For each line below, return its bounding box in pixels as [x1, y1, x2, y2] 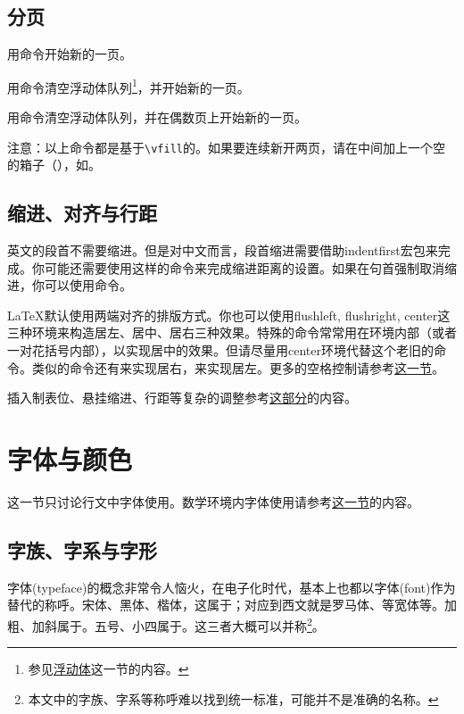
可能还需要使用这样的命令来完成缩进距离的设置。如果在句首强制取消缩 [44, 258, 457, 277]
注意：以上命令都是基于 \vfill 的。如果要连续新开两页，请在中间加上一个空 [7, 137, 445, 156]
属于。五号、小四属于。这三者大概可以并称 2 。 [56, 613, 325, 635]
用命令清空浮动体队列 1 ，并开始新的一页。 [7, 75, 250, 96]
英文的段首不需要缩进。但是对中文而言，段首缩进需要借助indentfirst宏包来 [7, 241, 438, 260]
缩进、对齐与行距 [7, 199, 157, 227]
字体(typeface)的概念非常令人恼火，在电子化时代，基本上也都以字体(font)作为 [7, 577, 456, 596]
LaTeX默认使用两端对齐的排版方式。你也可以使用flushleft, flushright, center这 [7, 305, 451, 324]
